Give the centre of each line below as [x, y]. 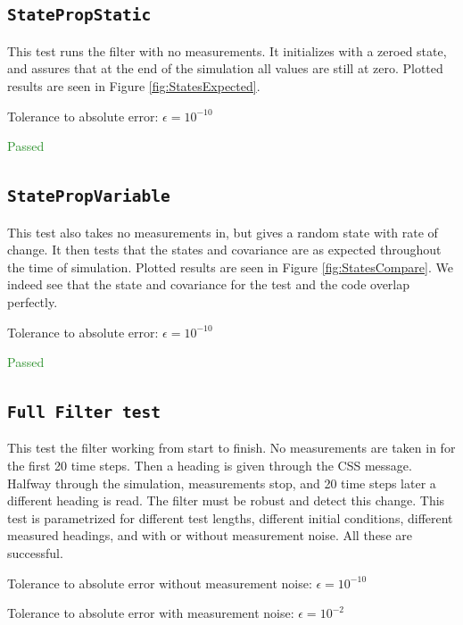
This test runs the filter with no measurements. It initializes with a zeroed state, [227, 50]
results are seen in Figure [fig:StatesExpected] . [134, 85]
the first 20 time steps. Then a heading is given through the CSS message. [210, 466]
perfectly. [33, 301]
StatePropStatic [79, 15]
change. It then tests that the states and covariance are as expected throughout [224, 250]
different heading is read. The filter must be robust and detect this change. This [226, 500]
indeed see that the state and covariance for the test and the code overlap [209, 284]
